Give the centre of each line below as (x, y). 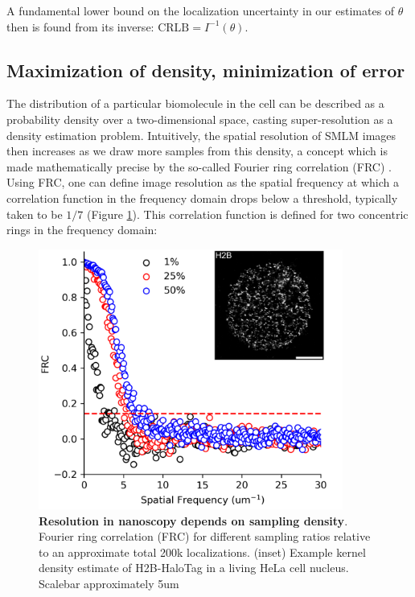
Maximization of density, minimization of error (206, 70)
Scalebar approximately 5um (109, 584)
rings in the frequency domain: (82, 230)
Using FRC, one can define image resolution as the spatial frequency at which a (203, 182)
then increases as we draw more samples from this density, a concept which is (197, 151)
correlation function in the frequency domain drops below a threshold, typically (202, 198)
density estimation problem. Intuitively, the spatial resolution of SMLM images (201, 135)
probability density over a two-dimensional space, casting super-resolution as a (200, 119)
